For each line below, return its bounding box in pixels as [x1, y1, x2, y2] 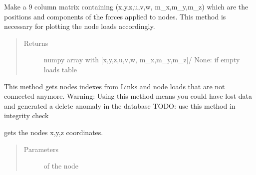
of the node [43, 161, 79, 171]
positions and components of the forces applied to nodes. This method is [4, 11, 226, 21]
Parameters [23, 144, 58, 154]
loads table [43, 64, 77, 74]
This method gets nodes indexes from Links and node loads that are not [4, 81, 225, 91]
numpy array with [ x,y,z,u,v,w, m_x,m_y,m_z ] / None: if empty [43, 54, 240, 65]
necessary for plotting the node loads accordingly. [4, 21, 155, 31]
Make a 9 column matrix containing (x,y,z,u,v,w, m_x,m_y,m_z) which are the [4, 1, 249, 11]
